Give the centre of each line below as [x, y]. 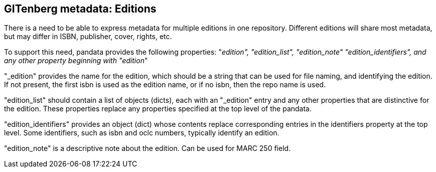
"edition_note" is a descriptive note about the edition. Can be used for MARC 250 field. [148, 148]
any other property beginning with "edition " [76, 61]
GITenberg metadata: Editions [80, 9]
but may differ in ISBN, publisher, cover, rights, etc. [88, 37]
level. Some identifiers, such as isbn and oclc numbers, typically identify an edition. [142, 133]
